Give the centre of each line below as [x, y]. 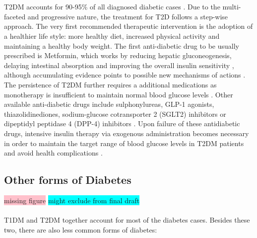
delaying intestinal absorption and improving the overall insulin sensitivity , [119, 65]
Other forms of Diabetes [68, 180]
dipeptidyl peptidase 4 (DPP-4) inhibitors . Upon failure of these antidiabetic [122, 123]
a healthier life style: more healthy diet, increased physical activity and [112, 36]
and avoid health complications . [53, 153]
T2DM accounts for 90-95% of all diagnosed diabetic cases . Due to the [112, 7]
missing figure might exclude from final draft [72, 200]
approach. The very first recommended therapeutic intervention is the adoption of [128, 26]
